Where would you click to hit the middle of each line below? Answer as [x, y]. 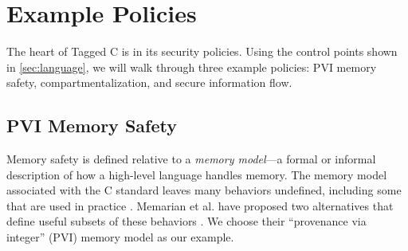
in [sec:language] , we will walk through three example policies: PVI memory [192, 67]
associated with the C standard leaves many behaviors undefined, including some [204, 190]
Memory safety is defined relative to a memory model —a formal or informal [191, 159]
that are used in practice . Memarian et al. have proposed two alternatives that [200, 205]
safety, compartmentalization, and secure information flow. [149, 82]
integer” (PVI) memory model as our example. [120, 237]
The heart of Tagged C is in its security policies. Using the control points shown [202, 51]
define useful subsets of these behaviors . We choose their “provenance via [186, 221]
